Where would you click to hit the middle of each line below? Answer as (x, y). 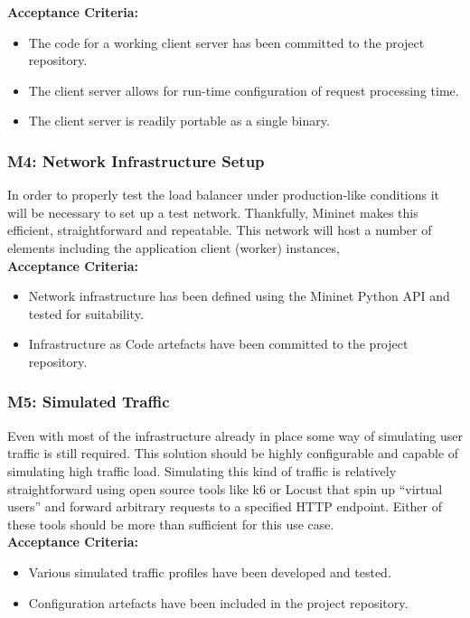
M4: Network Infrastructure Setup (136, 160)
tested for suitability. (86, 313)
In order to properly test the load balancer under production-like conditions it (224, 195)
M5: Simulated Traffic (89, 402)
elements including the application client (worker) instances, (174, 247)
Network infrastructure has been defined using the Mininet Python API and (239, 296)
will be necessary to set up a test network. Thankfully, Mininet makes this (213, 212)
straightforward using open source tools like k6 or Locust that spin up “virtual (225, 488)
